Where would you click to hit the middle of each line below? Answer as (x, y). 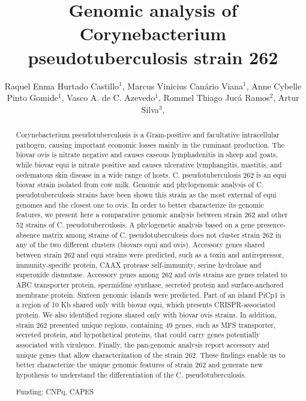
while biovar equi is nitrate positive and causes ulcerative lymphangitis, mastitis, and (149, 165)
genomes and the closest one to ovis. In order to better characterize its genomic (140, 204)
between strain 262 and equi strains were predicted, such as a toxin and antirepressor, (150, 254)
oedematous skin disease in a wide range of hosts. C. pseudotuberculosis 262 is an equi (151, 174)
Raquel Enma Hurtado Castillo (62, 86)
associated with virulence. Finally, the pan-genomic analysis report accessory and (142, 344)
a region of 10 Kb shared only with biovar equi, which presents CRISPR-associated (145, 305)
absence (28, 234)
